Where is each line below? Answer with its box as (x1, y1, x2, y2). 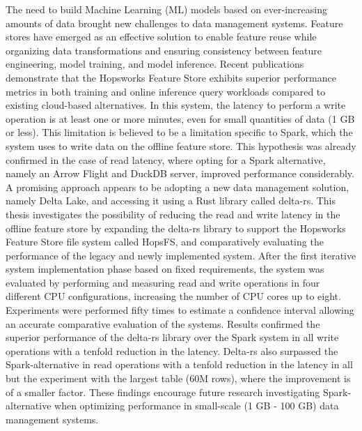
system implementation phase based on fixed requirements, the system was (6, 262, 324, 276)
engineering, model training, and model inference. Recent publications (6, 56, 304, 71)
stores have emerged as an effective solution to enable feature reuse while (6, 29, 317, 44)
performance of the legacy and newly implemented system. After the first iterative (6, 248, 356, 262)
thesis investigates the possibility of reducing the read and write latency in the (6, 206, 340, 221)
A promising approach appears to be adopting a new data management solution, (6, 179, 349, 194)
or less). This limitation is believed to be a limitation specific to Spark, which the (6, 125, 353, 139)
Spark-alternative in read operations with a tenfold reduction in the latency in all (6, 357, 353, 372)
